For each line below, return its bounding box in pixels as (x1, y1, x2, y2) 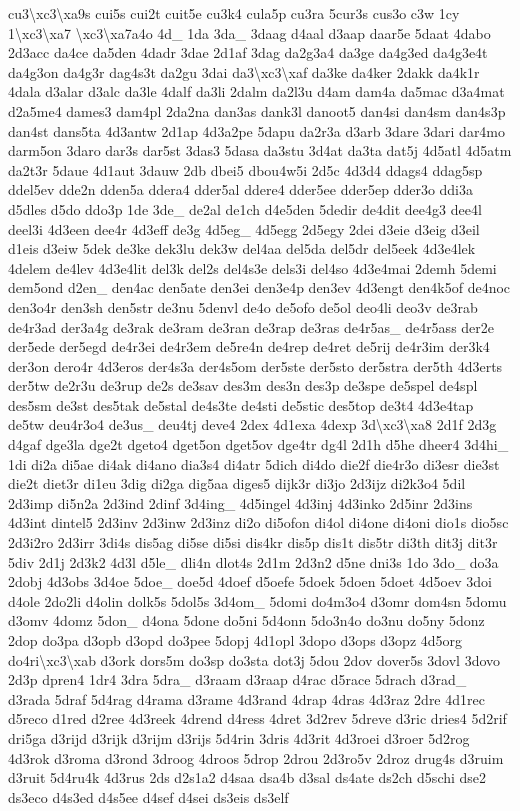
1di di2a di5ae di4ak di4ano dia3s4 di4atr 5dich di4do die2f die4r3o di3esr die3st (8, 453, 500, 474)
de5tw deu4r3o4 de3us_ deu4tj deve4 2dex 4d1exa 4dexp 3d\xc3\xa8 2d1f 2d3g (8, 414, 497, 435)
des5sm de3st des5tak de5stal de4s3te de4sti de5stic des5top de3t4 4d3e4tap (8, 394, 474, 415)
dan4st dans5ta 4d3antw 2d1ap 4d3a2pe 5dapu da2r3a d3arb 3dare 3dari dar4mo (8, 120, 506, 141)
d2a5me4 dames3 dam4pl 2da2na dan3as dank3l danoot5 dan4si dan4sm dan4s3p (8, 100, 506, 121)
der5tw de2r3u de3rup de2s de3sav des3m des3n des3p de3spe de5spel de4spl (8, 375, 478, 396)
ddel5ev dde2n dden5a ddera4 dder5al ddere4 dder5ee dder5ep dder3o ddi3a (8, 179, 474, 200)
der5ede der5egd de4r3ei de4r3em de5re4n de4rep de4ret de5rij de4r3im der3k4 (8, 336, 490, 357)
